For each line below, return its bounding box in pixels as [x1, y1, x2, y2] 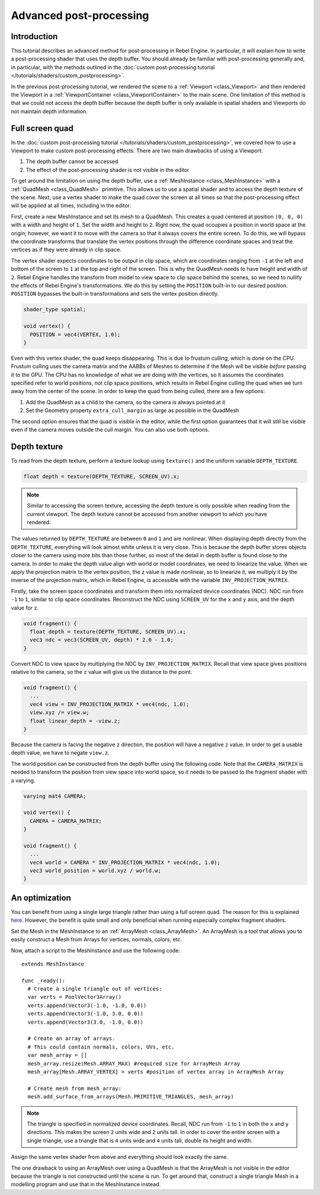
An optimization [11, 893, 71, 903]
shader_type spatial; [23, 306, 87, 313]
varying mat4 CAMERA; [23, 793, 87, 800]
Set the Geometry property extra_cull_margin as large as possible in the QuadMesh [25, 407, 239, 414]
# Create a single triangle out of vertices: [27, 986, 162, 992]
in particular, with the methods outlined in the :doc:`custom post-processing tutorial [11, 63, 215, 71]
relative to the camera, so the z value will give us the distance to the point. [11, 669, 193, 676]
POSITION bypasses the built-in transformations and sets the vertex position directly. [11, 290, 219, 298]
